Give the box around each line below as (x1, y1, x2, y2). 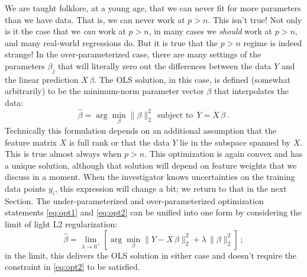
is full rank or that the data (69, 136, 170, 148)
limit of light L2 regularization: (5, 217, 118, 230)
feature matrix (5, 136, 57, 148)
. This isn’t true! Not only (208, 13, 302, 25)
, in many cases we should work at (148, 25, 273, 37)
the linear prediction (5, 73, 79, 85)
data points (5, 182, 46, 194)
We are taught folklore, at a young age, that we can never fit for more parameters (5, 2, 301, 14)
